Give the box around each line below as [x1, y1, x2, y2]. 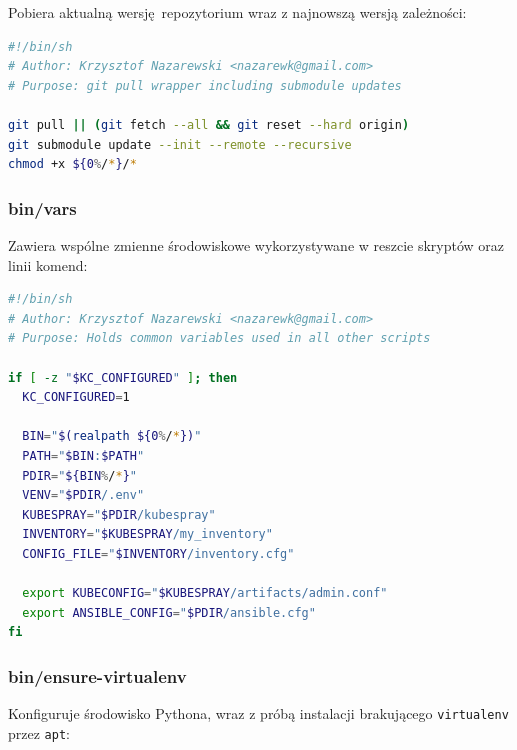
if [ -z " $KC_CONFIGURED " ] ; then [8, 370, 238, 385]
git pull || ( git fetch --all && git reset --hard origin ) [8, 117, 410, 132]
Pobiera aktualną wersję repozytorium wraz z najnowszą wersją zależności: [8, 2, 467, 22]
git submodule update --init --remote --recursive [8, 137, 352, 152]
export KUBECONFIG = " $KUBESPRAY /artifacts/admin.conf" [22, 586, 388, 601]
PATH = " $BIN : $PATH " [22, 448, 145, 463]
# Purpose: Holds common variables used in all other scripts [8, 331, 431, 346]
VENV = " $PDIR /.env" [22, 488, 145, 503]
